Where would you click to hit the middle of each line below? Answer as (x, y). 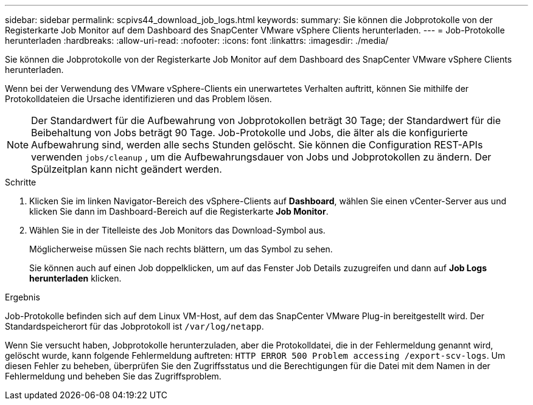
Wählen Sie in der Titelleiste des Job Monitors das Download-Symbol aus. (177, 230)
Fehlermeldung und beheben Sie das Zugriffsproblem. (113, 376)
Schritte (21, 182)
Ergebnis (23, 297)
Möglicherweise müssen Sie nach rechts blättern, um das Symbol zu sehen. (181, 249)
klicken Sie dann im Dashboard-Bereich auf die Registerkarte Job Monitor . (179, 211)
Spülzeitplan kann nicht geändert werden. (127, 169)
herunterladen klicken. (75, 278)
